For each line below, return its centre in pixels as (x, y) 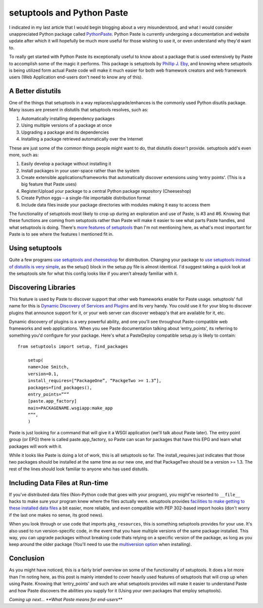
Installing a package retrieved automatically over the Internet (82, 139)
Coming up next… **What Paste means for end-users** (66, 599)
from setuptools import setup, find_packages (73, 347)
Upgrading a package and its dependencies (65, 132)
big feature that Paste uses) (49, 184)
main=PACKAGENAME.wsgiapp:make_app (70, 408)
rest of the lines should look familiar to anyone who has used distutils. (79, 469)
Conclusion (27, 558)
